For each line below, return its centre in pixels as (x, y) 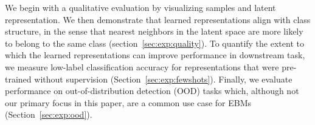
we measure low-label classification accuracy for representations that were (142, 66)
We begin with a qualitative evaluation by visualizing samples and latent (140, 7)
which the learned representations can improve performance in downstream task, (155, 55)
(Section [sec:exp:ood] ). (49, 114)
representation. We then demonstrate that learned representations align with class (158, 19)
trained (18, 79)
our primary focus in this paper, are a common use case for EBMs (128, 102)
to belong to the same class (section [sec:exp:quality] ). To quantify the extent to (154, 43)
